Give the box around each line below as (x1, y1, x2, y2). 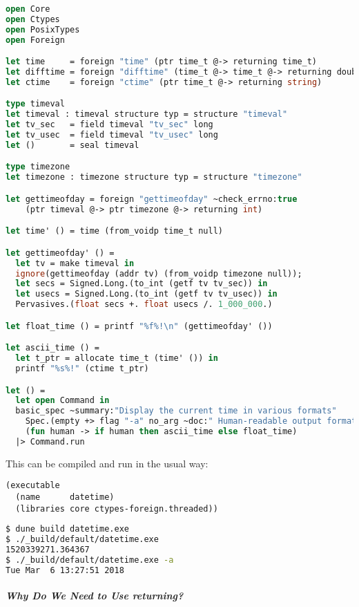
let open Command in (15, 395, 110, 406)
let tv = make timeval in (15, 258, 135, 268)
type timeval (6, 99, 65, 109)
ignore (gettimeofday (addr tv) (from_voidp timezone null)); (15, 268, 302, 279)
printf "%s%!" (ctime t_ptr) (15, 364, 149, 373)
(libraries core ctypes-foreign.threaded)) (15, 503, 218, 514)
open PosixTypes (6, 24, 80, 35)
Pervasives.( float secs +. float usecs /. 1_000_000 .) (15, 299, 273, 310)
